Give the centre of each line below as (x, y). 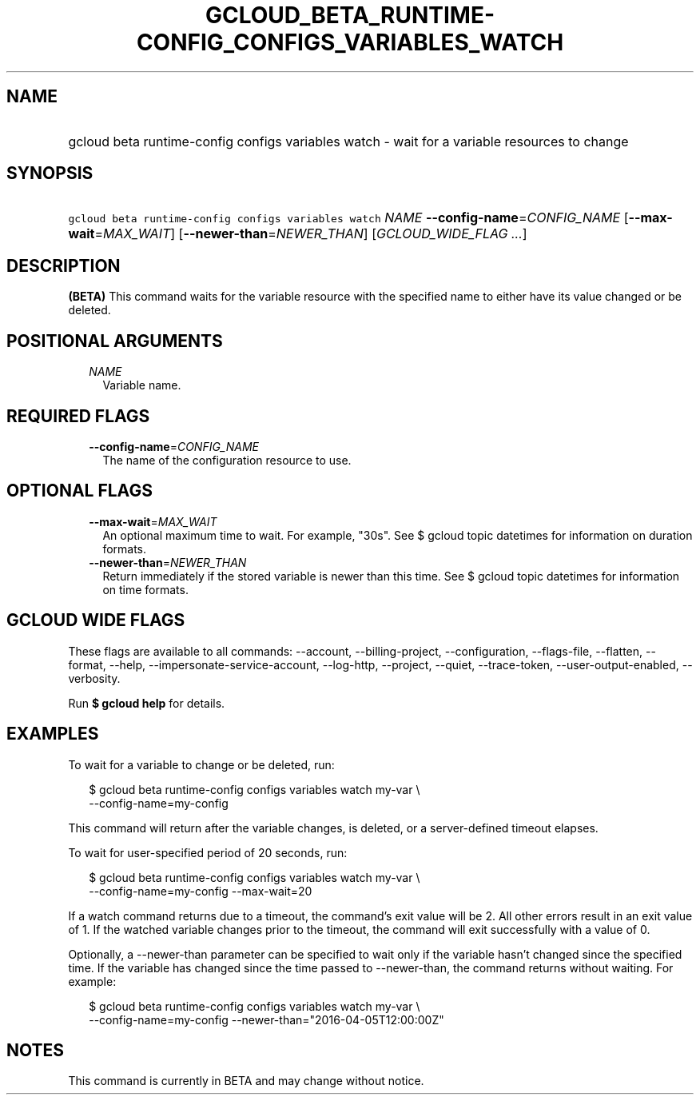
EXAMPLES (53, 734)
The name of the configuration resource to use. (227, 460)
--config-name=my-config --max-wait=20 (201, 891)
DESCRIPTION (64, 265)
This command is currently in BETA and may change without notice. (246, 1081)
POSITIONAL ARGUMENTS (115, 341)
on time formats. (145, 589)
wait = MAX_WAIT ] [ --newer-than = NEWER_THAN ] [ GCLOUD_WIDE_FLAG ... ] (298, 234)
